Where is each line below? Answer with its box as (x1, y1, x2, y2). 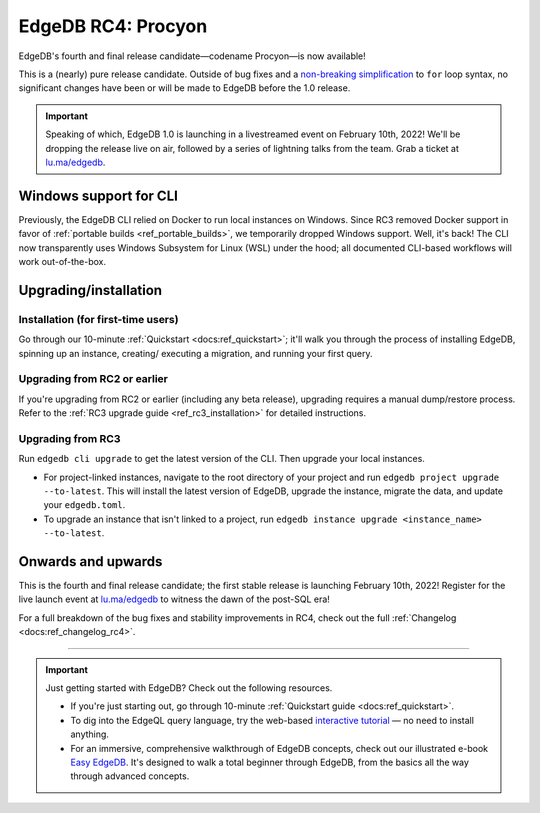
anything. (70, 728, 110, 740)
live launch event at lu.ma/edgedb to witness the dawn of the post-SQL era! (18, 593, 330, 605)
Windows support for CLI (18, 187, 179, 204)
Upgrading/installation (18, 281, 163, 299)
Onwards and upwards (18, 553, 163, 570)
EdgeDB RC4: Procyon (18, 15, 208, 37)
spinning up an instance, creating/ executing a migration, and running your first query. (18, 347, 374, 359)
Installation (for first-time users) (18, 312, 179, 326)
